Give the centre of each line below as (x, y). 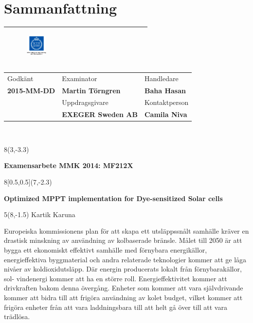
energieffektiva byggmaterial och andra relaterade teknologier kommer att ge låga (125, 259)
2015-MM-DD (31, 90)
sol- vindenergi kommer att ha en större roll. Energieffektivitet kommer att (116, 278)
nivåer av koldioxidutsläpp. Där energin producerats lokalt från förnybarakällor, (123, 269)
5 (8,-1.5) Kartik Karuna (40, 214)
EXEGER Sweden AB (100, 114)
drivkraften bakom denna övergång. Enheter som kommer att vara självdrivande (124, 288)
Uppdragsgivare (85, 102)
